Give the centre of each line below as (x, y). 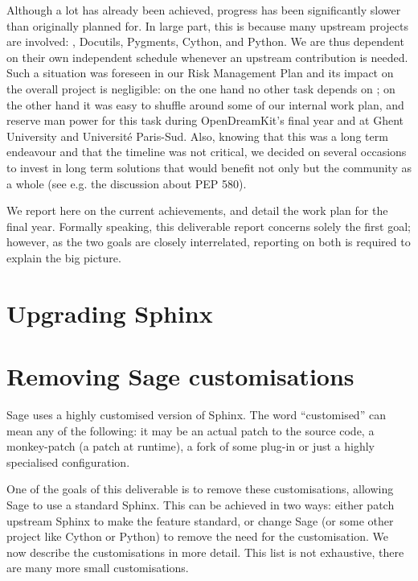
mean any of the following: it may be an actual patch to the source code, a (191, 430)
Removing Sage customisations (180, 376)
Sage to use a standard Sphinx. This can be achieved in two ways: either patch (201, 504)
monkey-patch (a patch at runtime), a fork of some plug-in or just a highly (191, 446)
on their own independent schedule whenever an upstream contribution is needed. (207, 57)
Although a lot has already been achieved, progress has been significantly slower (204, 10)
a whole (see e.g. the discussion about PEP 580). (127, 183)
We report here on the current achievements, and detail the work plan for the (197, 210)
